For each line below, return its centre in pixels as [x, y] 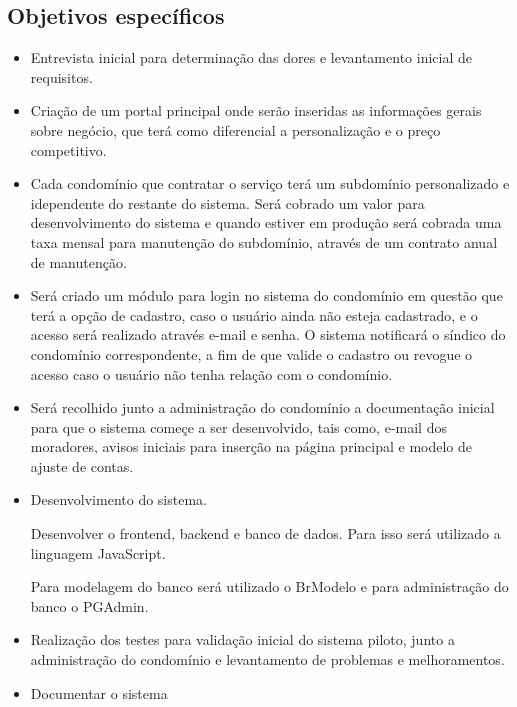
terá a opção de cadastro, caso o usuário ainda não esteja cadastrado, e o [254, 314]
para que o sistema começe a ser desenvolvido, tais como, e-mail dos [238, 426]
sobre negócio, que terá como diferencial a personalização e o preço [235, 129]
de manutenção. [78, 261]
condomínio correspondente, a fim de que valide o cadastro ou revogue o [251, 353]
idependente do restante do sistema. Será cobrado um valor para [227, 202]
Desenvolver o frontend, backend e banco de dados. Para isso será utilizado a [265, 533]
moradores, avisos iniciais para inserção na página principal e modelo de [251, 446]
